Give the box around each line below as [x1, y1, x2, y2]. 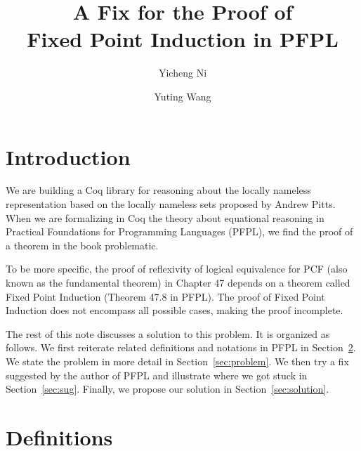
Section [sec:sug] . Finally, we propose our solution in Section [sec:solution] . [6, 381, 329, 396]
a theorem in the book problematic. [6, 237, 159, 252]
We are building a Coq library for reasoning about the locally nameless [6, 183, 311, 197]
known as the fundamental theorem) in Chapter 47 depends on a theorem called [6, 275, 350, 289]
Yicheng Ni [158, 65, 207, 80]
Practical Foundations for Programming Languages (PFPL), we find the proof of [6, 224, 353, 239]
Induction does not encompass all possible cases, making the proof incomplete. [6, 303, 343, 318]
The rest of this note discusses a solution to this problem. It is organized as [6, 326, 330, 341]
